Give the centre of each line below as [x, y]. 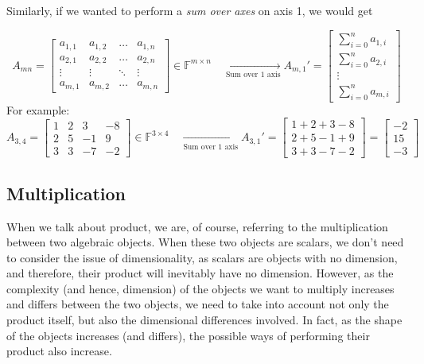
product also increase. [59, 351]
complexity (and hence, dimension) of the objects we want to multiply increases [200, 288]
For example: [38, 109]
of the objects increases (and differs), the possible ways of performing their [188, 335]
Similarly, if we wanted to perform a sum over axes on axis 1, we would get [190, 10]
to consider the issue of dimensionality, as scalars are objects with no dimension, [202, 257]
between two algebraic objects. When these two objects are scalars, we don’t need [205, 242]
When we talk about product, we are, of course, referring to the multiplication [197, 226]
